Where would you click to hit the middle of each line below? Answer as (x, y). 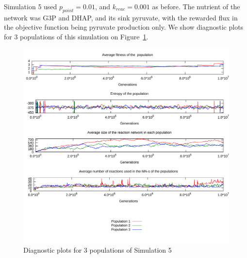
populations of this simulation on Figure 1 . (84, 36)
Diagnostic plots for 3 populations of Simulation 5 (98, 249)
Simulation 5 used (31, 6)
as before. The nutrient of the (196, 6)
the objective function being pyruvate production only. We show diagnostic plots (124, 27)
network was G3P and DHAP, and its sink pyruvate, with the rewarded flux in (121, 17)
